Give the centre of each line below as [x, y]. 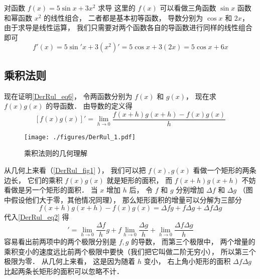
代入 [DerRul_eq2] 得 [37, 217]
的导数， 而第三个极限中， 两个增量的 [193, 242]
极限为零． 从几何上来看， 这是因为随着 [70, 261]
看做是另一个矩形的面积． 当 [51, 190]
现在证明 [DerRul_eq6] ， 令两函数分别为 [68, 96]
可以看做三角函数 [188, 8]
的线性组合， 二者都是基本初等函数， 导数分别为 [123, 17]
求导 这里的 [117, 8]
